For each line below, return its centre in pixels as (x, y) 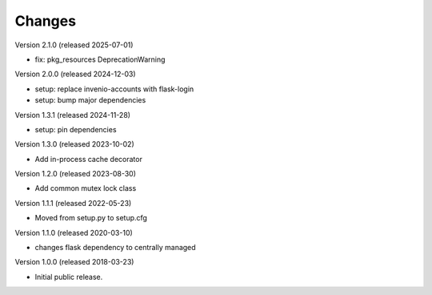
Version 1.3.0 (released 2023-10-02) (75, 144)
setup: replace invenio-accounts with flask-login (114, 89)
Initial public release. (69, 277)
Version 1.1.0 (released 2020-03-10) (74, 232)
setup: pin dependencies (76, 129)
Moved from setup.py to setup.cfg (91, 218)
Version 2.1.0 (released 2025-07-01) (74, 45)
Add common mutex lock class (86, 188)
